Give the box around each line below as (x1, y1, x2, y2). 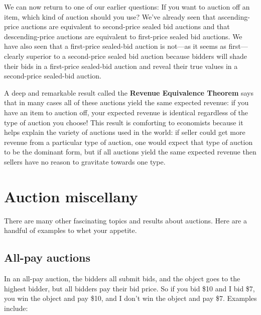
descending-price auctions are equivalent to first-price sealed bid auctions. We (4, 31, 242, 41)
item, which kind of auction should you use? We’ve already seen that (4, 11, 216, 22)
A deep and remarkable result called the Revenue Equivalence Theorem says (4, 87, 254, 98)
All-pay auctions (4, 250, 90, 265)
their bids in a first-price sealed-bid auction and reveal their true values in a (4, 60, 238, 71)
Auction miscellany (4, 186, 138, 206)
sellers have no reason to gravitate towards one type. (4, 156, 166, 167)
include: (4, 302, 28, 313)
